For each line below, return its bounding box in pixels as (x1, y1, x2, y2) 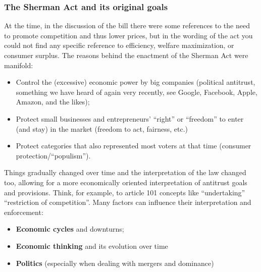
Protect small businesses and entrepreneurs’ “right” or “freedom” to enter (16, 113, 244, 124)
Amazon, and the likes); (16, 96, 90, 107)
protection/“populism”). (16, 150, 91, 160)
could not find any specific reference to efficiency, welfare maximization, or (4, 40, 234, 50)
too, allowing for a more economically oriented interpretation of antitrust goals (4, 177, 247, 187)
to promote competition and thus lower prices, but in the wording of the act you (4, 30, 253, 40)
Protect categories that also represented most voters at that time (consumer (16, 140, 251, 151)
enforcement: (4, 206, 43, 217)
